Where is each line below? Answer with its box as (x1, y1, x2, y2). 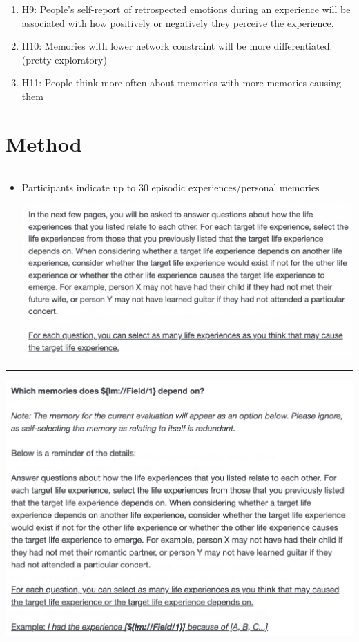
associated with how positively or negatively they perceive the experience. (21, 15, 334, 30)
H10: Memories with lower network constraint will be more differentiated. (21, 39, 333, 53)
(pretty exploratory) (21, 52, 107, 66)
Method (6, 129, 82, 157)
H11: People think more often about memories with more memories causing (21, 75, 341, 90)
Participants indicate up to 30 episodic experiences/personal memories (21, 179, 320, 194)
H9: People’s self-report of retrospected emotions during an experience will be (21, 2, 351, 16)
